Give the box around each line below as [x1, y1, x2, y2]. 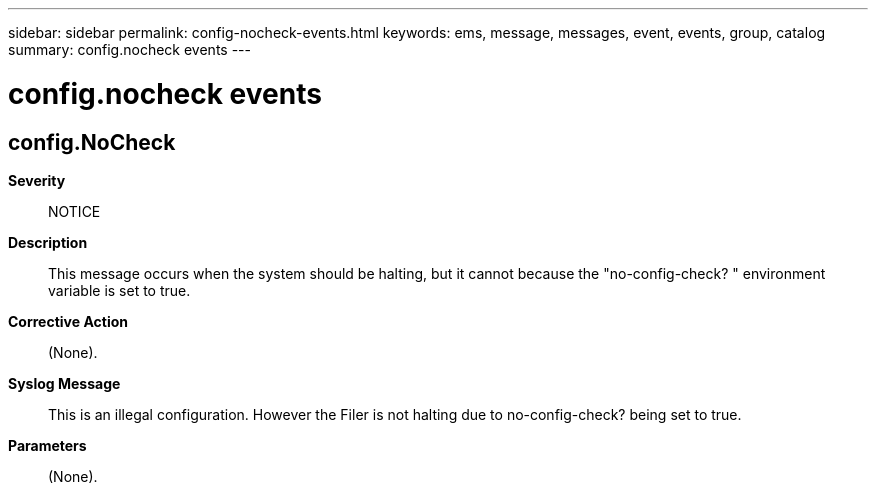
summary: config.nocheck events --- [8, 41, 251, 58]
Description [8, 233, 88, 251]
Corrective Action [8, 312, 128, 330]
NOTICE [48, 202, 101, 220]
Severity [8, 171, 66, 189]
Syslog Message [8, 374, 121, 392]
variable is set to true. [48, 281, 191, 299]
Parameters [8, 436, 87, 454]
